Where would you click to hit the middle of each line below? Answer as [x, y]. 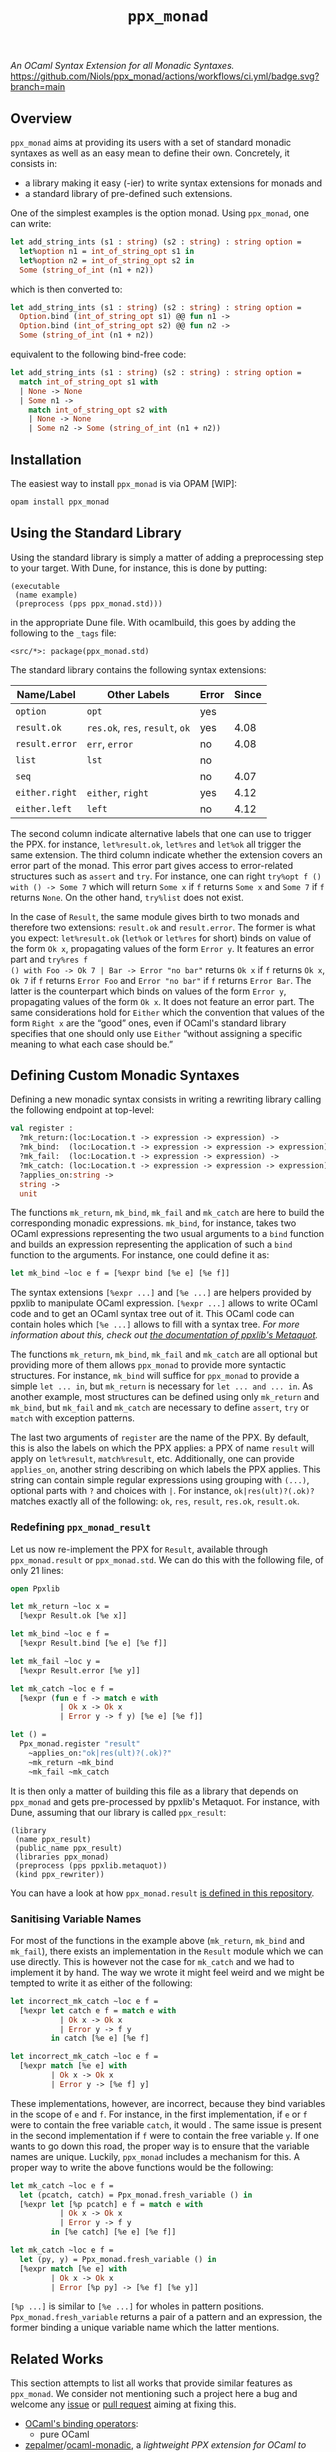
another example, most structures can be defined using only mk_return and [165, 1397]
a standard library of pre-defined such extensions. [128, 193]
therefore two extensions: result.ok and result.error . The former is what [163, 927]
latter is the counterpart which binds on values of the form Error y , [148, 991]
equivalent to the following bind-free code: [98, 354]
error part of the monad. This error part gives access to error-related [152, 865]
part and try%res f [49, 959]
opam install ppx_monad [60, 502]
